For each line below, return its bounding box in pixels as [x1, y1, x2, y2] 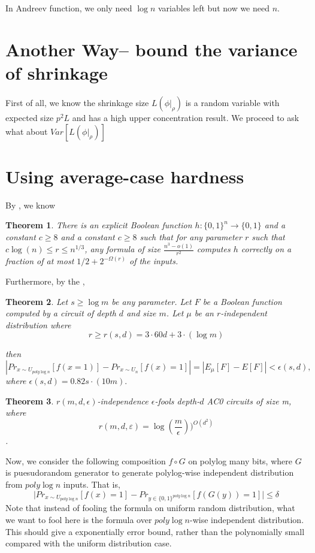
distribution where [5, 318, 71, 331]
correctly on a [241, 243, 292, 255]
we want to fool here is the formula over [5, 513, 152, 525]
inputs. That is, [63, 478, 120, 491]
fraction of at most [5, 255, 74, 267]
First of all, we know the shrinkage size [5, 96, 149, 108]
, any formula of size [84, 243, 161, 255]
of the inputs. [129, 255, 178, 267]
